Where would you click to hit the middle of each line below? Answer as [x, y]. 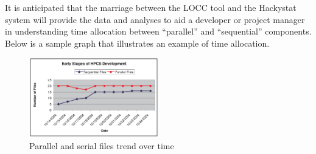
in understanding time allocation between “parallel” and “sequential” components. [158, 31]
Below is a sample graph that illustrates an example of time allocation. [137, 43]
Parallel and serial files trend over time [102, 146]
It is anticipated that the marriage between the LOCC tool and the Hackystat [151, 7]
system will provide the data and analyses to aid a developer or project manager [155, 19]
